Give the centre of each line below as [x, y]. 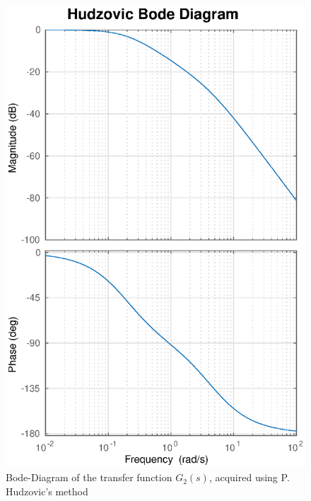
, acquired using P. [249, 477]
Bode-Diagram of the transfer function [89, 477]
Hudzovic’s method [47, 491]
